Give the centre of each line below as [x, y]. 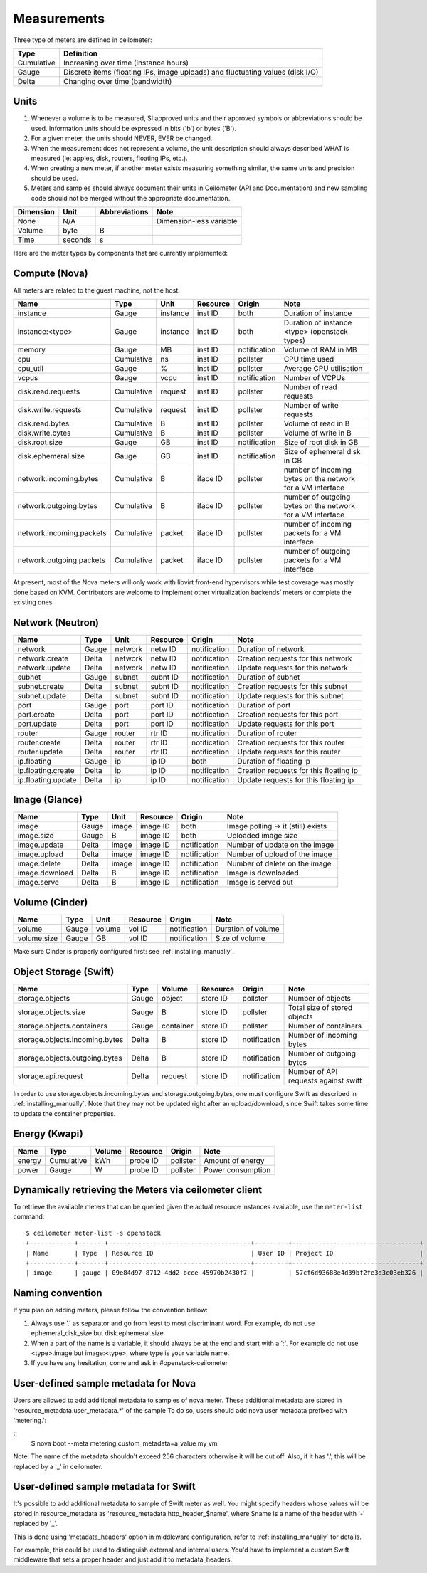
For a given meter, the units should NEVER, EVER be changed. [122, 138]
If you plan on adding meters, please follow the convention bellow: [110, 1310]
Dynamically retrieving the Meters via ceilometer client [138, 1190]
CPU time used [309, 359]
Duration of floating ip [274, 761]
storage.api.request [50, 1076]
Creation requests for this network [295, 658]
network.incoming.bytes [58, 479]
